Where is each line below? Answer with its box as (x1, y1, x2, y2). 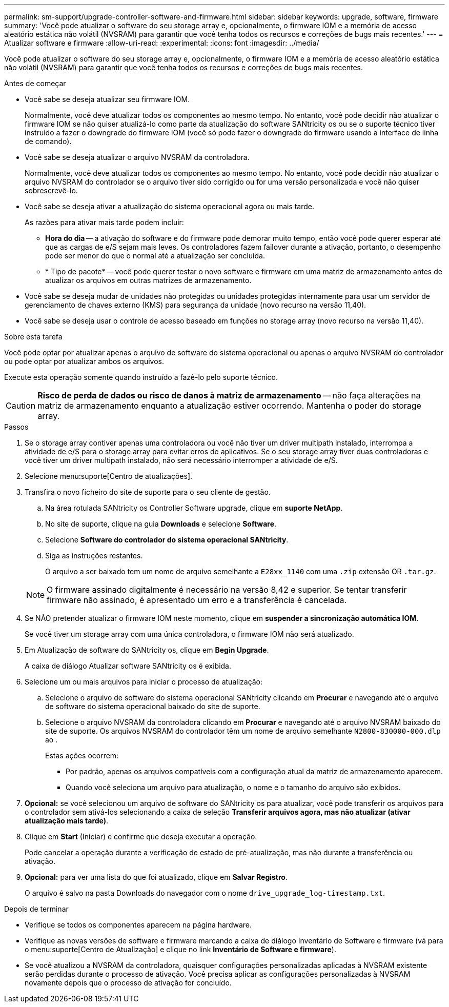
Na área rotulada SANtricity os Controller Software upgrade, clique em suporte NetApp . (45, 503, 343, 512)
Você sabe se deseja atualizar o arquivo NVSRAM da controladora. (25, 153, 250, 162)
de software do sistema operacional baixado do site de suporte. (45, 702, 260, 711)
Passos (4, 422, 29, 431)
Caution (6, 400, 36, 411)
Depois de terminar (4, 904, 69, 913)
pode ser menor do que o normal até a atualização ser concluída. (45, 251, 265, 260)
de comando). (25, 137, 72, 146)
